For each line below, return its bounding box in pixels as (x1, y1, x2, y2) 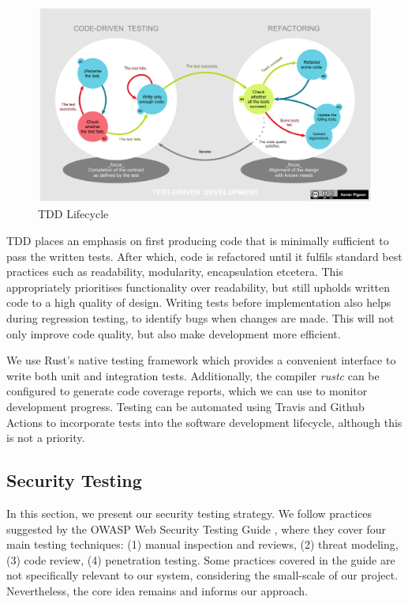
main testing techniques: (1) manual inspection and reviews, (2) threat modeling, (6, 536, 399, 553)
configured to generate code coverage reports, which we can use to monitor (6, 383, 368, 399)
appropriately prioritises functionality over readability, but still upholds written (6, 278, 391, 295)
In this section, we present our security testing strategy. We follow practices (6, 504, 372, 521)
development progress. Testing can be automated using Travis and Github (6, 398, 365, 414)
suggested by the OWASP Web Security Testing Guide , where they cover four (6, 520, 386, 537)
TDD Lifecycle (38, 206, 109, 222)
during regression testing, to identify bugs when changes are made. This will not (6, 310, 395, 326)
